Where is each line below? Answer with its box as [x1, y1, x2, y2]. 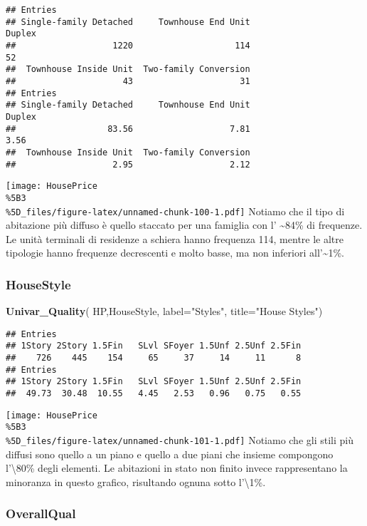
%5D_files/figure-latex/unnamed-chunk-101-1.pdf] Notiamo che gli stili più [6, 433, 353, 447]
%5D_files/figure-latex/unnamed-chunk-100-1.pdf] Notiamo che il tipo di [6, 203, 345, 218]
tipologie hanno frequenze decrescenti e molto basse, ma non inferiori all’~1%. [6, 245, 344, 260]
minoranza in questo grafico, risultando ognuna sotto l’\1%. [6, 474, 266, 489]
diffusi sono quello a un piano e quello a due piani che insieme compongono [6, 446, 334, 461]
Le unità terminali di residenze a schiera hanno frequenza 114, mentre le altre [6, 231, 344, 246]
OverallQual [6, 505, 76, 522]
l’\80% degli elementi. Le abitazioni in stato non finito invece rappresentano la [6, 460, 348, 475]
